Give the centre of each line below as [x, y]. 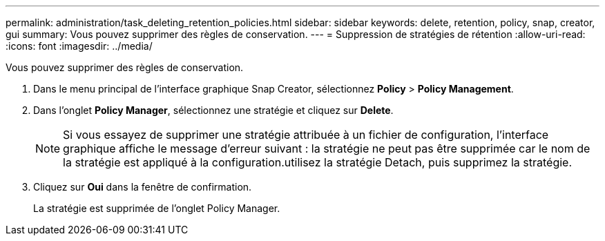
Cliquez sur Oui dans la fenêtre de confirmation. [143, 187]
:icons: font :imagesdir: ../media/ [79, 46]
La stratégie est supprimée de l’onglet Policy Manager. [157, 208]
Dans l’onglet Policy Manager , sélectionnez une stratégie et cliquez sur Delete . [213, 110]
